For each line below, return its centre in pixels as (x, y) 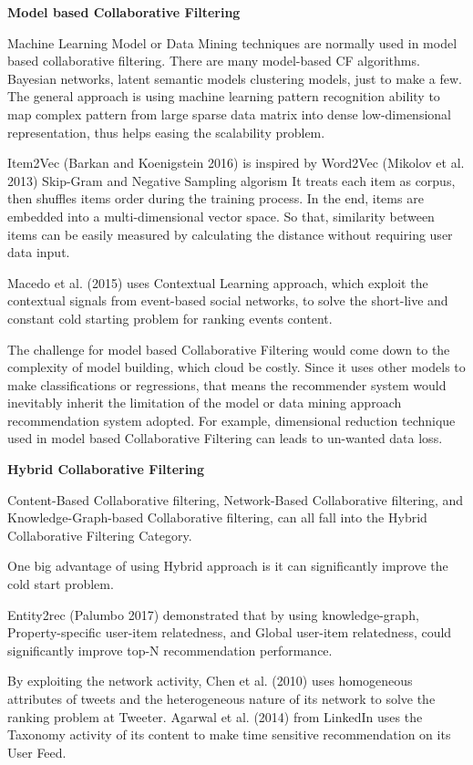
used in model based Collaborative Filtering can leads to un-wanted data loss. (225, 438)
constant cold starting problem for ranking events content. (170, 318)
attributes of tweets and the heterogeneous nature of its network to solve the (221, 698)
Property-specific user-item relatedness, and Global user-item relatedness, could (230, 632)
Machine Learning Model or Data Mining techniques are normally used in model (232, 42)
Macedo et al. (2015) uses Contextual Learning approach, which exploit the (218, 282)
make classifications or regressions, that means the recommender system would (227, 384)
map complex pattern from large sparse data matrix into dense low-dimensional (229, 114)
